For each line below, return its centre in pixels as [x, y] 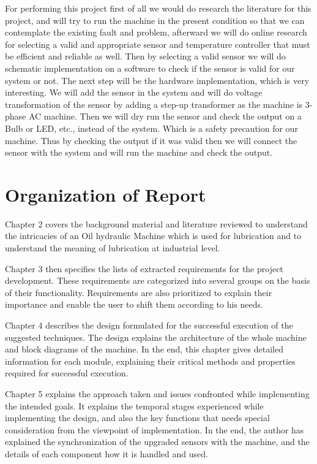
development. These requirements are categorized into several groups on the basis [158, 280]
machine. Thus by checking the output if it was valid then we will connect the [151, 140]
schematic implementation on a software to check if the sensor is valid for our [150, 68]
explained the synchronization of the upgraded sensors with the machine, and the [157, 442]
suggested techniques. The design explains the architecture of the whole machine [156, 337]
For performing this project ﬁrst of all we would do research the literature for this [158, 8]
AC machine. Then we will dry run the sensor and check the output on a [165, 116]
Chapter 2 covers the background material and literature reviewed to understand [156, 223]
